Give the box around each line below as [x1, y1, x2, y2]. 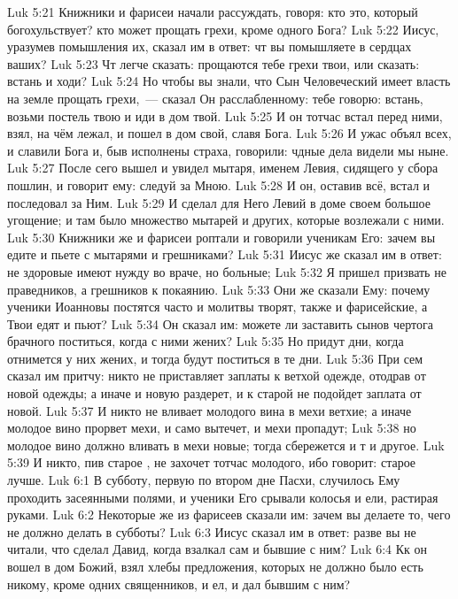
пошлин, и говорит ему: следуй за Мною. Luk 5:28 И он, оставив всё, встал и [7, 175, 431, 194]
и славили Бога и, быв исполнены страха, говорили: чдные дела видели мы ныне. [7, 141, 449, 159]
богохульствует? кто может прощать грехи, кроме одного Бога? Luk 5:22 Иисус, [7, 19, 439, 38]
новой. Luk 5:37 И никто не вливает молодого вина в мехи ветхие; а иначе [7, 401, 412, 419]
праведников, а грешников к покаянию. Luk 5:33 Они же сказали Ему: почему [7, 280, 431, 298]
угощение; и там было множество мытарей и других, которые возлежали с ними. [7, 211, 445, 229]
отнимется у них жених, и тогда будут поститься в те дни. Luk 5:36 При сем [7, 349, 423, 367]
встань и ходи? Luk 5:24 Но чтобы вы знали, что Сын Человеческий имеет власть [7, 72, 451, 90]
